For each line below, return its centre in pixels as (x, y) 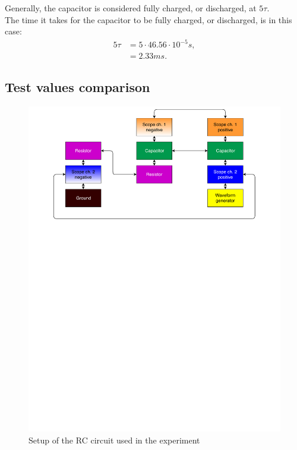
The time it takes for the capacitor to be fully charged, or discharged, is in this (148, 19)
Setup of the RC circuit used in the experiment (114, 440)
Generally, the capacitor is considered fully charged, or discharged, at (131, 8)
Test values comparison (78, 86)
